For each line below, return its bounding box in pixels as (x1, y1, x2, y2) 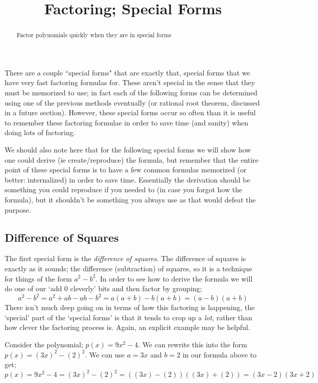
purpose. (5, 204, 31, 215)
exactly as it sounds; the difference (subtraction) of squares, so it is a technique (5, 263, 252, 273)
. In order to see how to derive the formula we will (95, 273, 253, 284)
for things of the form (5, 273, 72, 284)
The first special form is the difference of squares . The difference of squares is (5, 253, 246, 264)
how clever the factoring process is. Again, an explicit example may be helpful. (5, 322, 250, 333)
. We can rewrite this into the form (138, 339, 247, 349)
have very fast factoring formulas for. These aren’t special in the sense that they (5, 77, 255, 88)
